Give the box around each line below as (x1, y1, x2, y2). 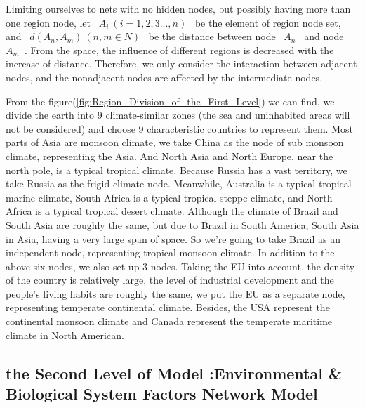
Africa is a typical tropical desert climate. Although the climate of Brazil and (6, 204, 338, 218)
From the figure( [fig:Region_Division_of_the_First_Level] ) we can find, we (6, 93, 335, 108)
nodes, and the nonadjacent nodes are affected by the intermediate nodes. (6, 70, 323, 84)
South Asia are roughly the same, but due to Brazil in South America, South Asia (6, 217, 359, 232)
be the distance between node (148, 29, 276, 44)
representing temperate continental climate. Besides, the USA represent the (6, 300, 330, 315)
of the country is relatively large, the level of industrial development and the (6, 272, 334, 287)
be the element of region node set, (194, 15, 341, 29)
